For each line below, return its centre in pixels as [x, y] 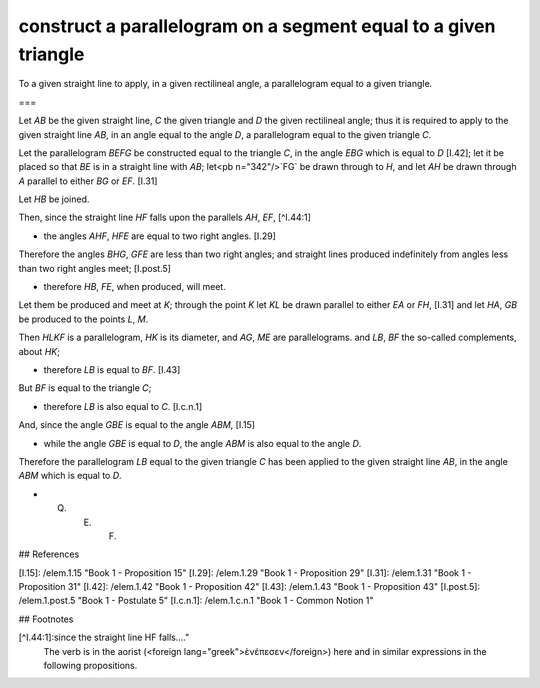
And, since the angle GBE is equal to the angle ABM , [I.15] [136, 425]
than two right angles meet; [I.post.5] [95, 268]
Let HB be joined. [54, 199]
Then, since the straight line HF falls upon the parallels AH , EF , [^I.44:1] [165, 217]
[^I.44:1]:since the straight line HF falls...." [104, 637]
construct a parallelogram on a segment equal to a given [257, 26]
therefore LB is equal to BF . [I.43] [112, 369]
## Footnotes [46, 619]
